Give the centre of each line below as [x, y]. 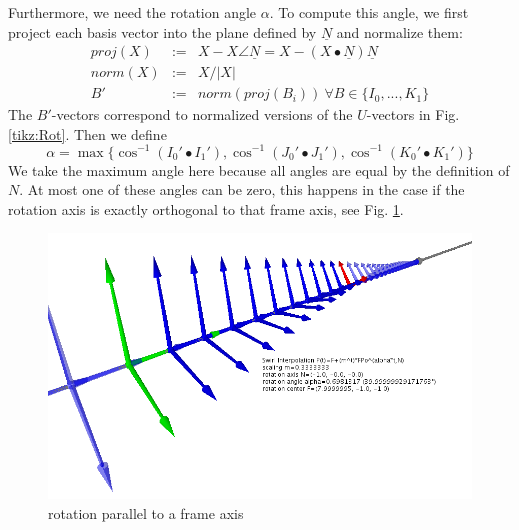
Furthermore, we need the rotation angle [132, 12]
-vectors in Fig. [413, 114]
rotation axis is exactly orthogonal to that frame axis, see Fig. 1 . [206, 208]
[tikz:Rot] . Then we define [87, 133]
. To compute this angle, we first [369, 12]
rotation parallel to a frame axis [146, 512]
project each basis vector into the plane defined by [162, 31]
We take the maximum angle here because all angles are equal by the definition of [259, 169]
